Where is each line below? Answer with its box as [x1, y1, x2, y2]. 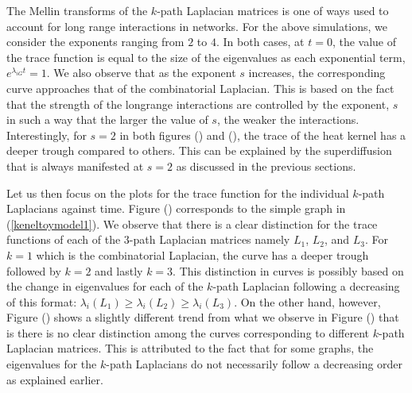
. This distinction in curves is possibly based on [173, 262, 404, 279]
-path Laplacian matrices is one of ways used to [157, 2, 389, 18]
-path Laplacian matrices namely [129, 231, 290, 248]
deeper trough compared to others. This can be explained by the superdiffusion [6, 142, 392, 159]
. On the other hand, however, [234, 293, 381, 310]
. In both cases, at [216, 33, 305, 50]
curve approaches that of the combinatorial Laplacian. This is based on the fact [6, 79, 395, 96]
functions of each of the [6, 231, 121, 248]
